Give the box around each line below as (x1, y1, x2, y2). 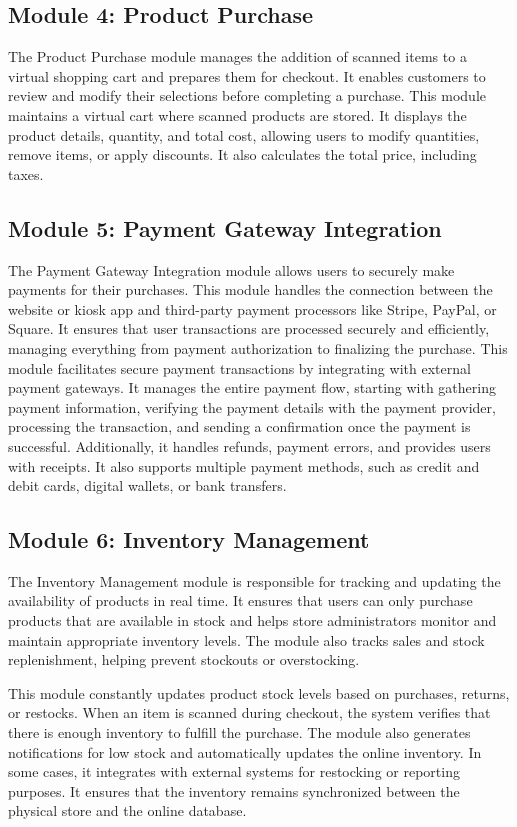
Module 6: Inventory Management (8, 524, 370, 555)
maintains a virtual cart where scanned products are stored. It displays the (8, 104, 467, 125)
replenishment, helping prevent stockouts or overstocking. (8, 649, 360, 670)
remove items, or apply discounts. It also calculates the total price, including (8, 144, 477, 165)
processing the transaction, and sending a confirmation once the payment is (8, 416, 471, 437)
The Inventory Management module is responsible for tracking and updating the (8, 570, 501, 591)
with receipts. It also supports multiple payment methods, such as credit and (8, 455, 480, 476)
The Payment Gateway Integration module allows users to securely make (8, 259, 455, 280)
